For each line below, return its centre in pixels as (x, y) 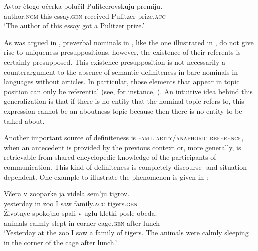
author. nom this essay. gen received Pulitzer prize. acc (85, 16)
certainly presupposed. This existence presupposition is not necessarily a (115, 62)
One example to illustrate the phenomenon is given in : (124, 177)
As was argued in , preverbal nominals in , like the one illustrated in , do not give (129, 42)
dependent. (21, 177)
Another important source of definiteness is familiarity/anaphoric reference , (124, 138)
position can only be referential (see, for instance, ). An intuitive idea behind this (128, 91)
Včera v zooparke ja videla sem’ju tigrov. (67, 194)
